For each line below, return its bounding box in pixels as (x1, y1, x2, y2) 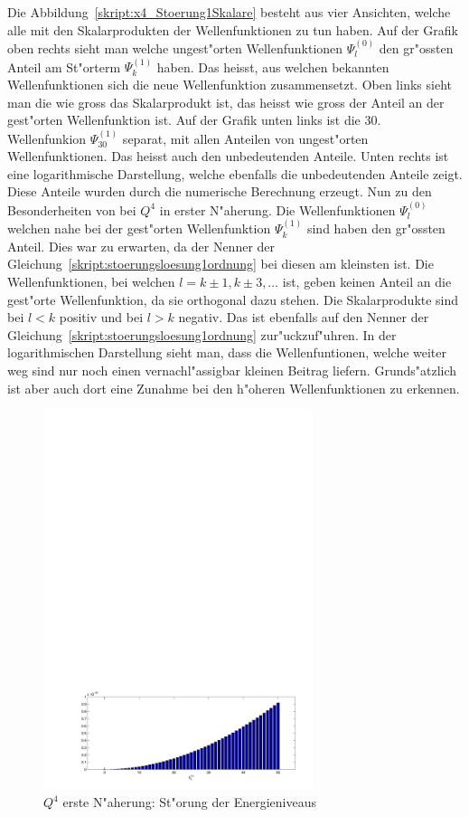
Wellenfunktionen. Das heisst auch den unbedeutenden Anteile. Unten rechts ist (7, 147, 449, 166)
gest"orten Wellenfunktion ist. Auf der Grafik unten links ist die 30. (7, 110, 381, 129)
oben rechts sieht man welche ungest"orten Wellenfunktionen (7, 39, 343, 57)
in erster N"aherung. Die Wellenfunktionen (159, 200, 396, 219)
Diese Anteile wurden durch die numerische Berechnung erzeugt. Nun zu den (7, 182, 432, 201)
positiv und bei (59, 308, 144, 327)
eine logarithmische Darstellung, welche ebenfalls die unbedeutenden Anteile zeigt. (7, 164, 463, 183)
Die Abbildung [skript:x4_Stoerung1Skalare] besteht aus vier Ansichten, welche (7, 3, 451, 21)
